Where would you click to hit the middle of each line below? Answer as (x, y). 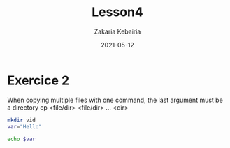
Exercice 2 (38, 80)
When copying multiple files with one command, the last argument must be (115, 100)
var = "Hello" (24, 126)
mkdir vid (22, 120)
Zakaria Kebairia (117, 31)
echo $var (22, 139)
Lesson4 (117, 12)
